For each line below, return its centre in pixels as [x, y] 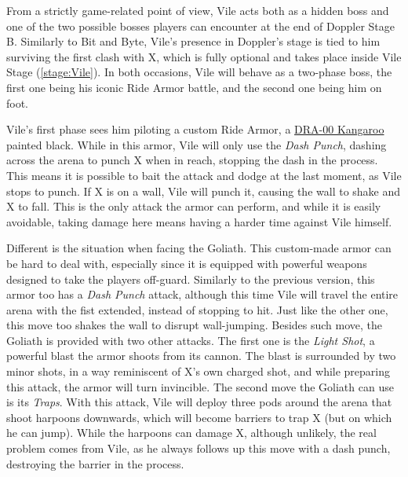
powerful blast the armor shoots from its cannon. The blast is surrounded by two [201, 356]
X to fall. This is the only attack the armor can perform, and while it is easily [194, 206]
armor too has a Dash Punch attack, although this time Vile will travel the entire [202, 294]
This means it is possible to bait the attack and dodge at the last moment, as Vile [204, 175]
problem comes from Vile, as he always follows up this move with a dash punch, [199, 448]
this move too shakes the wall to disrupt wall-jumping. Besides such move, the [195, 325]
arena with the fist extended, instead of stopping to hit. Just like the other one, [197, 309]
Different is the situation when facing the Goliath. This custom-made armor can [199, 248]
